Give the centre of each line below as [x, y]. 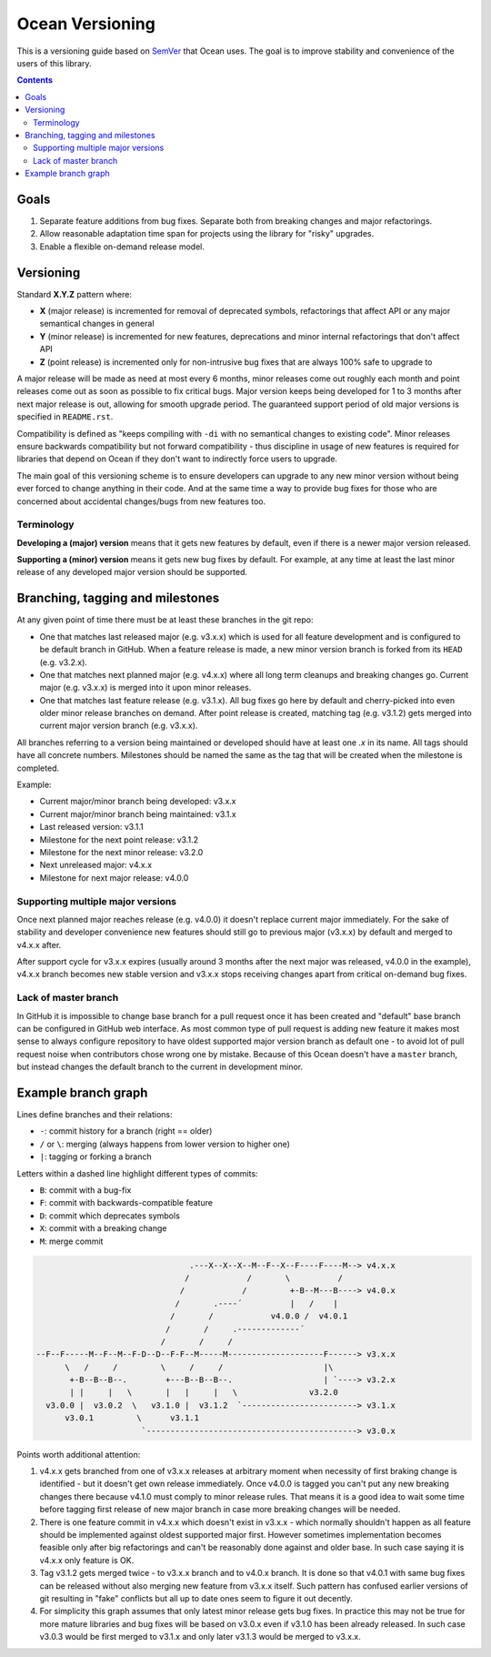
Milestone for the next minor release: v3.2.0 [121, 852]
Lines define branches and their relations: [95, 1115]
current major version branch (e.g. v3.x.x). [119, 726]
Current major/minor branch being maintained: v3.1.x [138, 813]
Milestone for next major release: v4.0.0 [114, 877]
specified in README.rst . [65, 417]
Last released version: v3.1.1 [92, 827]
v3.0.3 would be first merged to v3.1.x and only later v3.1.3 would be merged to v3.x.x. [200, 1637]
